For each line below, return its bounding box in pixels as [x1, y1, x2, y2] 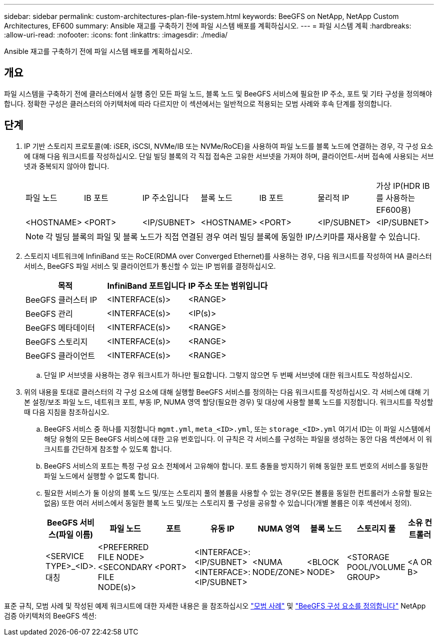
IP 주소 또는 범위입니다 [188, 280, 268, 291]
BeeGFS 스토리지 [25, 336, 88, 347]
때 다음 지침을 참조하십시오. [24, 407, 109, 416]
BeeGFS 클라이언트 [25, 350, 95, 361]
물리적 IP [317, 192, 349, 203]
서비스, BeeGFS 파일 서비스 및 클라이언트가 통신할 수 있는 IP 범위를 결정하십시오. [24, 261, 276, 270]
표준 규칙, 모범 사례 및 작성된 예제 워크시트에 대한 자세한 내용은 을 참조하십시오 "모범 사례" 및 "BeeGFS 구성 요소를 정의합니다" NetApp [4, 601, 426, 610]
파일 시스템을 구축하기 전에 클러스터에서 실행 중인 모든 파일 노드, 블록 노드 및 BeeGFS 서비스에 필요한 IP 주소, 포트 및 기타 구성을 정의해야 [4, 89, 432, 98]
